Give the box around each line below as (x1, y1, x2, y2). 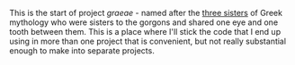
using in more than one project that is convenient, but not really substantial (9, 36, 286, 46)
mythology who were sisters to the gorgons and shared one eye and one (9, 17, 279, 28)
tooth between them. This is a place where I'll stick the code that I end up (9, 27, 282, 37)
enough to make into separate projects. (9, 45, 155, 56)
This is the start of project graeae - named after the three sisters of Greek (9, 8, 283, 18)
